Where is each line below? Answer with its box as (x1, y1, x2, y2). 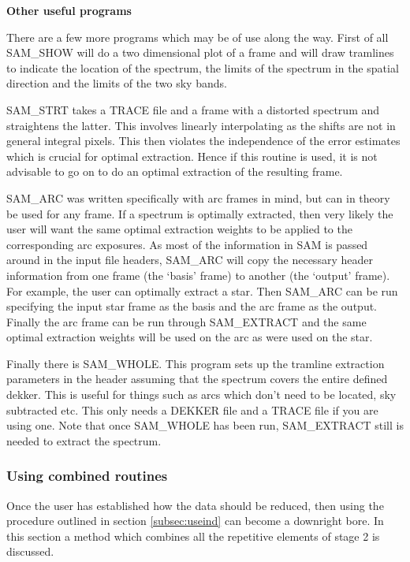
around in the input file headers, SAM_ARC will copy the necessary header (6, 251, 373, 268)
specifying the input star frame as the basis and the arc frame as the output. (6, 298, 378, 314)
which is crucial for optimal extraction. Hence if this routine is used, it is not (6, 147, 378, 164)
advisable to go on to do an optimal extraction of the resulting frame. (6, 163, 343, 180)
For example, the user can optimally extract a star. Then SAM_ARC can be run (6, 282, 398, 299)
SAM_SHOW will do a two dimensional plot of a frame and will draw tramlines (6, 44, 394, 61)
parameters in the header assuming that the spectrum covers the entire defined (6, 370, 388, 387)
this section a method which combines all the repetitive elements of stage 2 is (6, 527, 380, 544)
